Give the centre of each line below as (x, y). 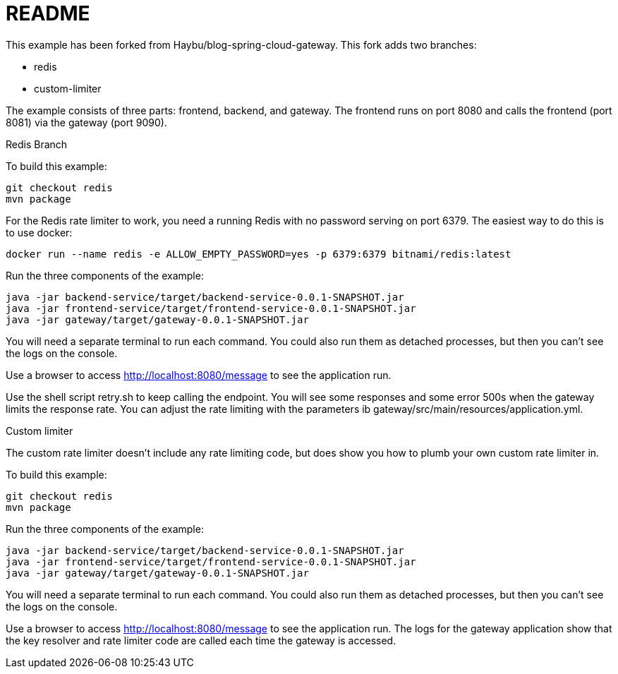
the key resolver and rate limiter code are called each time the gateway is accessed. (201, 640)
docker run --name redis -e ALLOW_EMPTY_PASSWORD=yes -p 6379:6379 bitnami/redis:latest (259, 254)
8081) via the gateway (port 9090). (86, 122)
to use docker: (39, 232)
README (48, 13)
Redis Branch (37, 144)
